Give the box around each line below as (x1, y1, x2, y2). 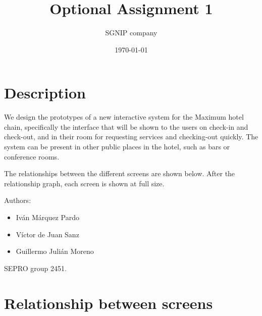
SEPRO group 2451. (4, 262, 67, 273)
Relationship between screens (4, 292, 213, 313)
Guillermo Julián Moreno (16, 246, 94, 256)
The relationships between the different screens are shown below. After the (4, 168, 235, 179)
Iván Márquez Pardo (16, 212, 79, 222)
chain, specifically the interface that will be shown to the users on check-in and (4, 121, 248, 132)
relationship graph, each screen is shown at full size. (4, 178, 165, 188)
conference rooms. (4, 151, 60, 162)
